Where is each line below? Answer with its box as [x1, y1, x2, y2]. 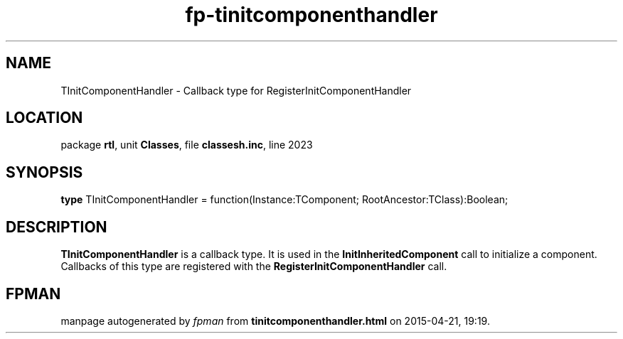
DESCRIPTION [6, 217, 107, 236]
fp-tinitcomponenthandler [185, 3, 438, 27]
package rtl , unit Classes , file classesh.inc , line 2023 [60, 139, 313, 151]
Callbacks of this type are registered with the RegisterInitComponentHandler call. [60, 260, 447, 273]
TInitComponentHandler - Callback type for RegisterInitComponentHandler [60, 84, 412, 97]
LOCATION [6, 109, 83, 127]
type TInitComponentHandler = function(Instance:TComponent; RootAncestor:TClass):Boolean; [60, 193, 508, 206]
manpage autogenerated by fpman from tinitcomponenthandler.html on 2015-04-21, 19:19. [60, 314, 490, 327]
